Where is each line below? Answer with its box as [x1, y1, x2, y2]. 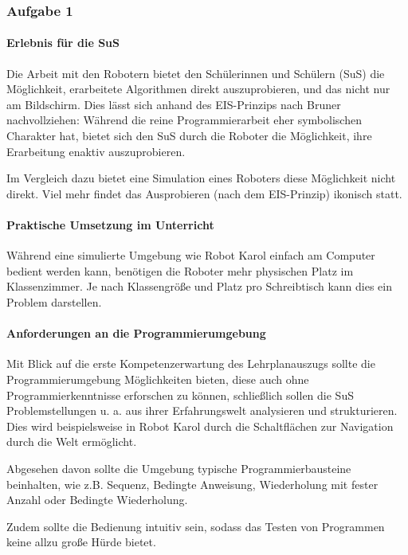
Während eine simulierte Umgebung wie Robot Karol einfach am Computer [6, 247, 375, 264]
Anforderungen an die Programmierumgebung [6, 325, 266, 342]
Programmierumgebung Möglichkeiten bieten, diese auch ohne [6, 370, 309, 387]
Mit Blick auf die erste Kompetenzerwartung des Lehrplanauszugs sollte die [6, 355, 375, 372]
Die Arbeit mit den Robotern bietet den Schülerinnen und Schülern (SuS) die [6, 64, 385, 81]
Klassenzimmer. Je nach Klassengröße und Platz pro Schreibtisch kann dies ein [6, 278, 392, 295]
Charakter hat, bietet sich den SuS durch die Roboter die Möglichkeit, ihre [6, 127, 372, 144]
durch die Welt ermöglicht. [6, 433, 137, 450]
